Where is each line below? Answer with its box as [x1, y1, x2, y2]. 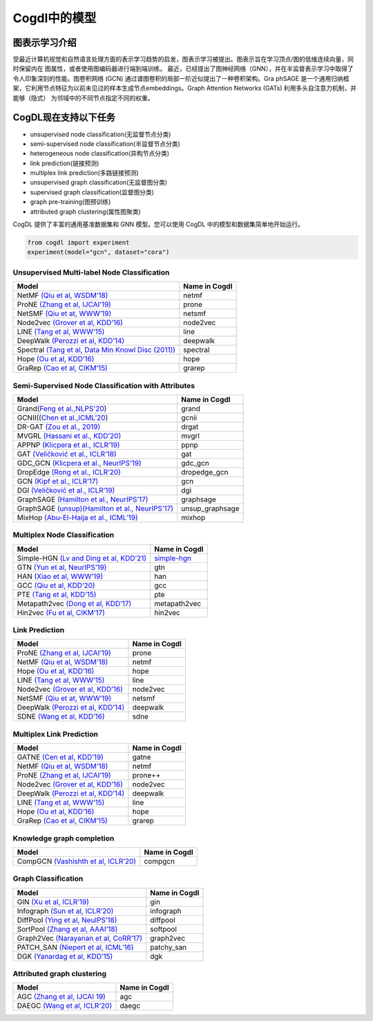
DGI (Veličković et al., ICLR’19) [17, 485, 115, 495]
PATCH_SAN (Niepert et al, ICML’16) [17, 942, 134, 952]
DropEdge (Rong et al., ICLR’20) [17, 467, 121, 477]
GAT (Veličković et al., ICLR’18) [17, 449, 117, 459]
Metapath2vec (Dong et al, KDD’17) [17, 598, 132, 608]
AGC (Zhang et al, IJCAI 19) [17, 992, 106, 1002]
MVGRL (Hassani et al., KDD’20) [17, 431, 122, 441]
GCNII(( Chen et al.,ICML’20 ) [17, 412, 108, 422]
